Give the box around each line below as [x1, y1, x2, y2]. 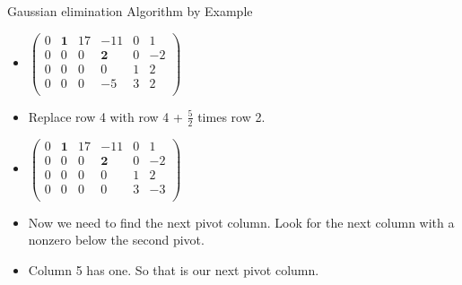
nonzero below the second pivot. [28, 230, 205, 249]
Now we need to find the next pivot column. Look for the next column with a [28, 212, 455, 231]
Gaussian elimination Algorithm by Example [7, 2, 253, 20]
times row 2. [197, 107, 266, 125]
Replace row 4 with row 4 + [28, 107, 183, 125]
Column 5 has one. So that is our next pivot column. [28, 261, 319, 280]
